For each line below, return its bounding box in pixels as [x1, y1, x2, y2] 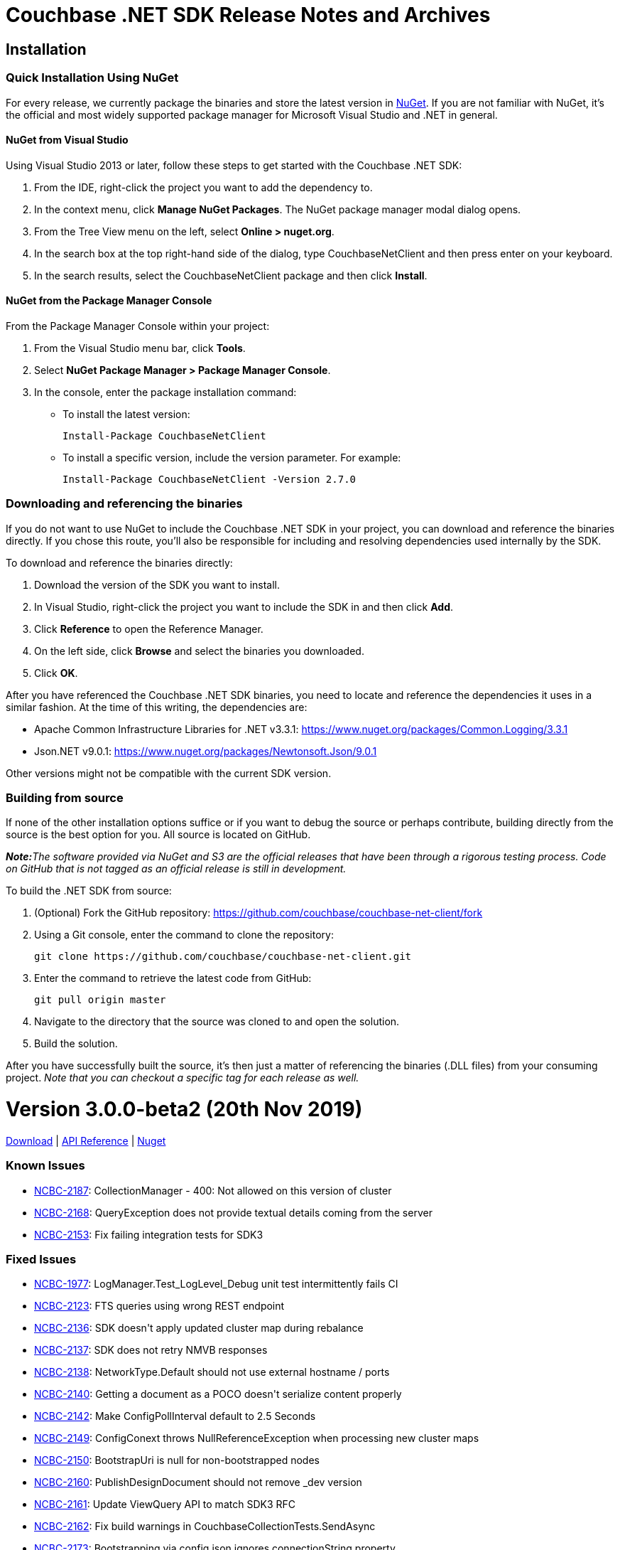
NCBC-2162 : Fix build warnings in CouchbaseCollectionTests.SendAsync [34, 1520, 376, 1533]
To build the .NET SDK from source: [6, 884, 172, 897]
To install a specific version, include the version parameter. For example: [62, 451, 401, 464]
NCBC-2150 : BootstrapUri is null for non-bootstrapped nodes [34, 1454, 320, 1467]
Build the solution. [34, 1037, 118, 1050]
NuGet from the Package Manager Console [6, 294, 212, 307]
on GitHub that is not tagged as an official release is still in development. [6, 862, 347, 875]
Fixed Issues [6, 1252, 77, 1267]
